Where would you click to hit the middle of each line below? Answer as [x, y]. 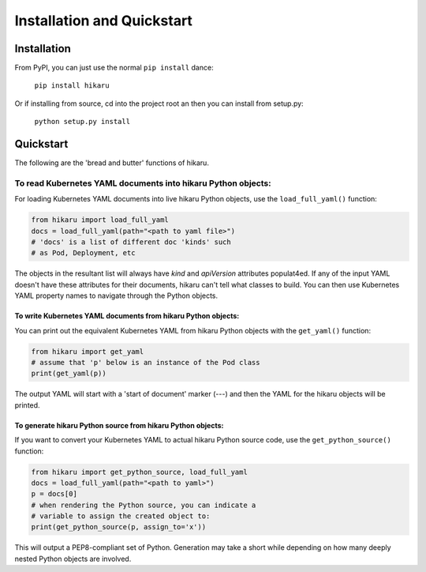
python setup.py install [82, 122]
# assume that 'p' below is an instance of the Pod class [146, 362]
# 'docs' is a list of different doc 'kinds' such [131, 242]
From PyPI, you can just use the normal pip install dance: [114, 68]
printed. [27, 405]
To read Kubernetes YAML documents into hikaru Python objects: [143, 183]
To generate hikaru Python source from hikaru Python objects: [119, 425]
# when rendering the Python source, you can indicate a [144, 505]
